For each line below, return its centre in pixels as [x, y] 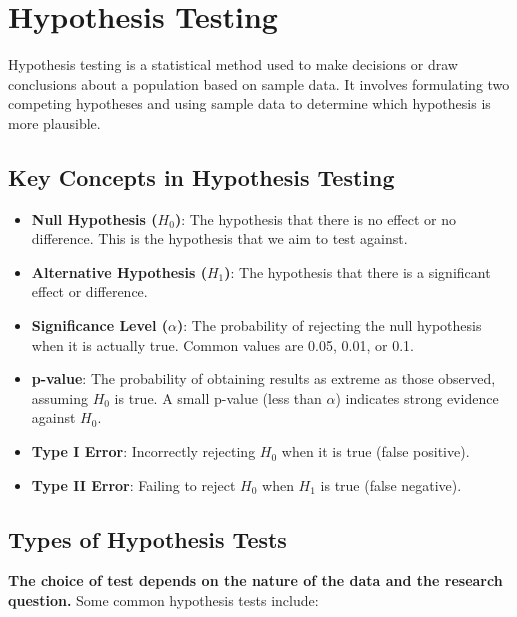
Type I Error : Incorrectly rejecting [143, 451]
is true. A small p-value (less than [218, 397]
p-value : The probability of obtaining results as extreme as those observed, [263, 378]
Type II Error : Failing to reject [133, 484]
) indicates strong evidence [417, 397]
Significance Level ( [100, 325]
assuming [59, 397]
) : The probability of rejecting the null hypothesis [329, 325]
